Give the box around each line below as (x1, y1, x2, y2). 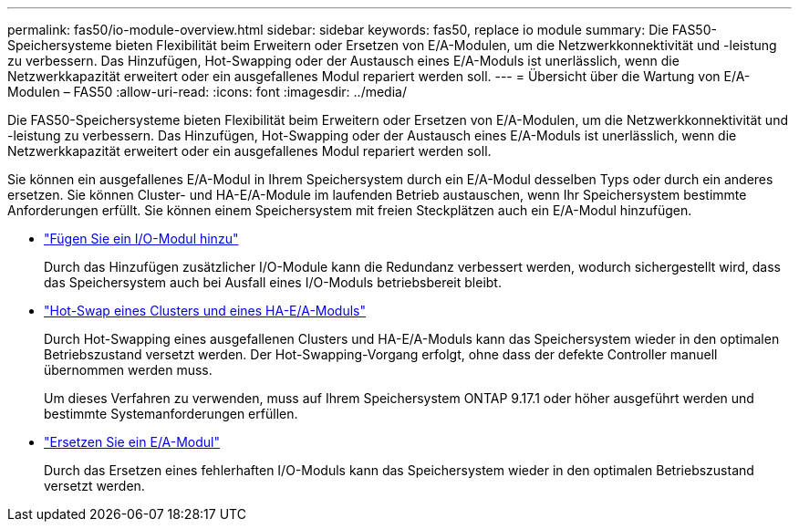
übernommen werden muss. (44, 362, 213, 378)
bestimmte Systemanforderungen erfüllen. (44, 406, 298, 421)
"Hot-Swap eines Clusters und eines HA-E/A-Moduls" (44, 303, 367, 318)
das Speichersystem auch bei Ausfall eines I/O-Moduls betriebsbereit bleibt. (44, 275, 502, 290)
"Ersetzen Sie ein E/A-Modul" (44, 434, 221, 450)
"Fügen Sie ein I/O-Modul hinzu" (44, 231, 239, 246)
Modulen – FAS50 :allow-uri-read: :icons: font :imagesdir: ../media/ (7, 84, 407, 99)
